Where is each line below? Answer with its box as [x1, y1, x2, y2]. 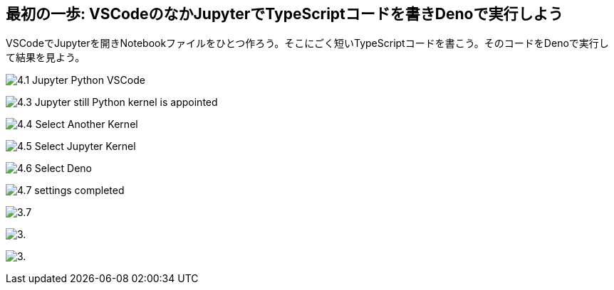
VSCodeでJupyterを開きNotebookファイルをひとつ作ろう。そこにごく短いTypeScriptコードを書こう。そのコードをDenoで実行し [6, 37, 609, 50]
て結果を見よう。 [6, 51, 85, 64]
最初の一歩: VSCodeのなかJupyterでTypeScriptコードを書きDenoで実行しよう [6, 5, 563, 23]
